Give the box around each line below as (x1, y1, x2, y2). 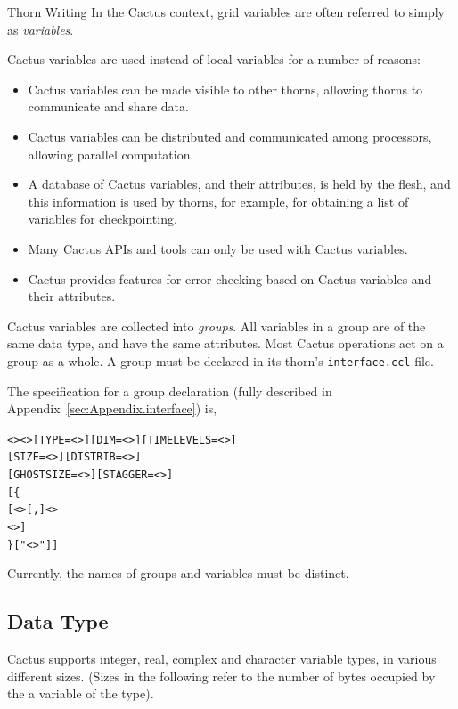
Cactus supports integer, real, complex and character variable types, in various (7, 649, 437, 668)
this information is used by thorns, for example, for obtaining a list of (28, 192, 409, 210)
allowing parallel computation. (28, 144, 194, 163)
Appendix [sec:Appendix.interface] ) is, (7, 399, 217, 418)
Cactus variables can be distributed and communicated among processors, (28, 126, 432, 145)
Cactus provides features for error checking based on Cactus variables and (28, 269, 432, 288)
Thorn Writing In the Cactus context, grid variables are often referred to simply (7, 3, 445, 20)
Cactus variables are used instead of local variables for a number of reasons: (7, 50, 421, 69)
